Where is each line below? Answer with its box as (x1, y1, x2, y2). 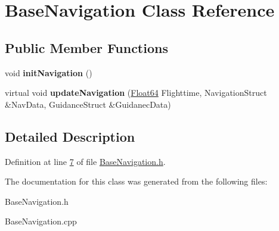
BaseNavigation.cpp (5, 215, 77, 227)
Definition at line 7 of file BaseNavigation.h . (5, 155, 166, 167)
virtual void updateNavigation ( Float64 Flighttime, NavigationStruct (5, 86, 267, 99)
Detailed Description (5, 127, 135, 145)
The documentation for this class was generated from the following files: (5, 175, 268, 188)
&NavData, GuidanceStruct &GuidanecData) (5, 98, 171, 110)
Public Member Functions (5, 38, 168, 57)
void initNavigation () (5, 66, 92, 79)
